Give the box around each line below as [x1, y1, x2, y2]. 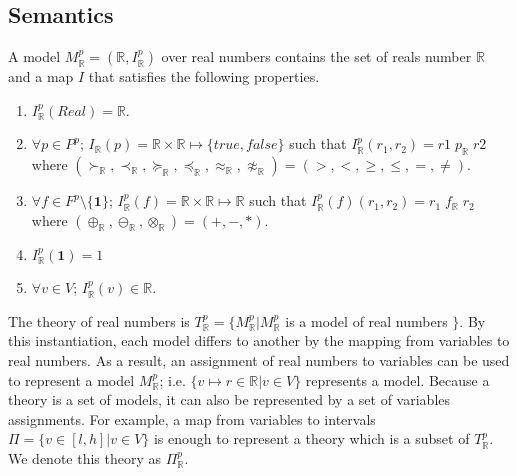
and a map [8, 66, 74, 87]
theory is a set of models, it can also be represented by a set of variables [8, 389, 451, 410]
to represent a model [8, 369, 135, 390]
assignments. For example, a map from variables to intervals [8, 408, 376, 429]
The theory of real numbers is [8, 310, 190, 331]
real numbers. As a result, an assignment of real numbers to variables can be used [8, 349, 510, 370]
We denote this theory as [8, 447, 162, 468]
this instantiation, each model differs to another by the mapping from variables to [8, 330, 510, 351]
